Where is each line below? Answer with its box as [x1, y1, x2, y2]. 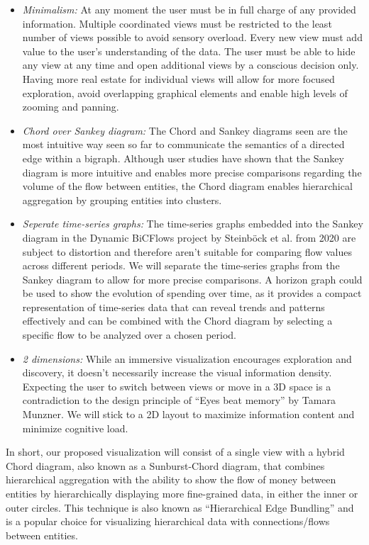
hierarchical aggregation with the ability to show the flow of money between [6, 472, 336, 487]
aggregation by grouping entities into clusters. [22, 192, 222, 207]
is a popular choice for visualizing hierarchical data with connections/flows [6, 514, 330, 529]
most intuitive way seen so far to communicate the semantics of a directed [22, 137, 345, 152]
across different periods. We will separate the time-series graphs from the [22, 258, 340, 273]
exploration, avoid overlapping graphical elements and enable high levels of [22, 85, 348, 100]
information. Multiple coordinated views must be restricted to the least [22, 16, 332, 30]
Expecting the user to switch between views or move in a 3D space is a [22, 378, 331, 393]
